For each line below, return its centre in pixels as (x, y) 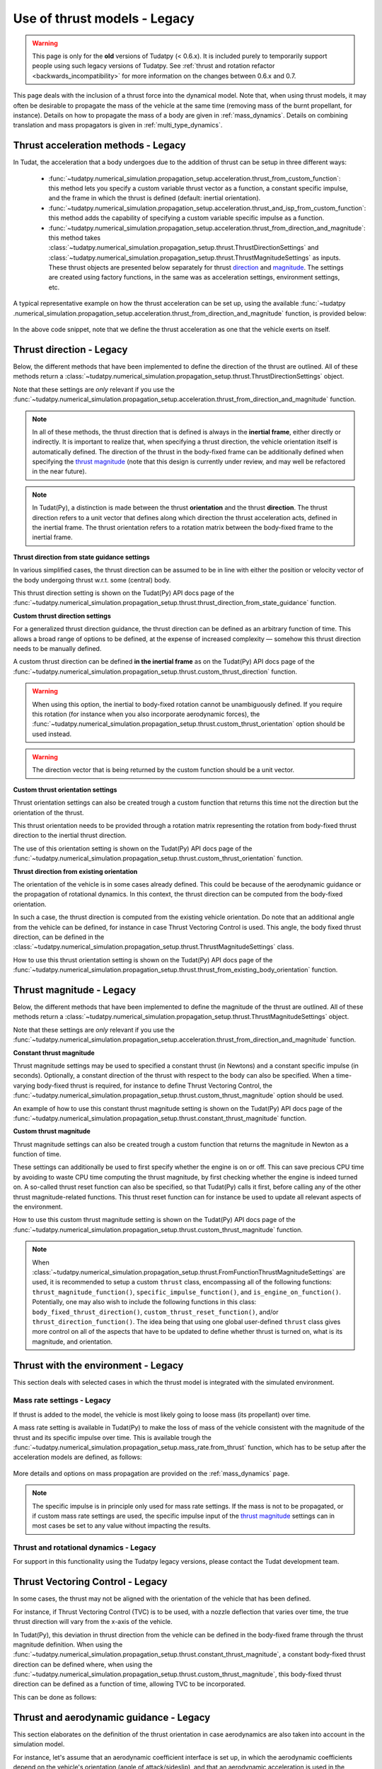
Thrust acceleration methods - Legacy (100, 145)
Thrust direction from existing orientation (75, 871)
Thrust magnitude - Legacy (75, 990)
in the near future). (59, 471)
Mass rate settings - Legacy (62, 1400)
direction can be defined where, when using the (83, 1664)
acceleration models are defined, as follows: (77, 1457)
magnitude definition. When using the (68, 1644)
